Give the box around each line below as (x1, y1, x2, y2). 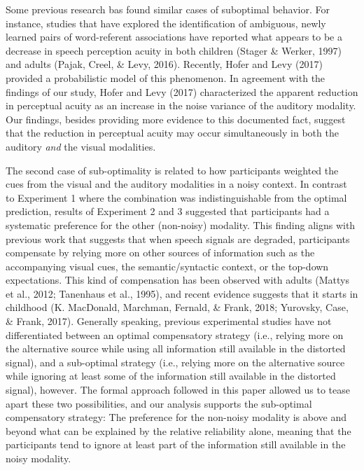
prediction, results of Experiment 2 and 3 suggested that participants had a (6, 204, 330, 219)
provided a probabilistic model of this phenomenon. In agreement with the (6, 70, 325, 85)
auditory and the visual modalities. (6, 139, 156, 153)
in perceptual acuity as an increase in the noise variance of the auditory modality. (6, 98, 356, 113)
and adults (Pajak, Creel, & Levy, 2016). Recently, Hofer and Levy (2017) (6, 57, 323, 71)
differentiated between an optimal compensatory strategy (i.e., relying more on (6, 327, 344, 342)
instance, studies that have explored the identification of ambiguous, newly (6, 15, 326, 30)
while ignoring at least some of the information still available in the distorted (6, 368, 336, 383)
